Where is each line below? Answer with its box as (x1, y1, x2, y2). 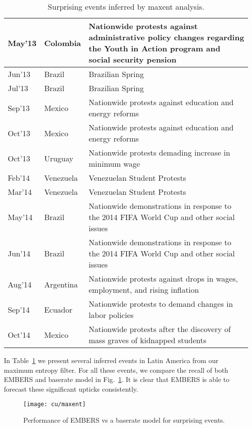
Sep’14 (8, 303, 30, 315)
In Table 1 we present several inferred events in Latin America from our (4, 355, 219, 365)
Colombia (44, 37, 81, 48)
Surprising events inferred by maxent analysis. (47, 1, 205, 12)
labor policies (89, 309, 134, 320)
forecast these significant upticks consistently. (4, 383, 138, 394)
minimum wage (89, 158, 140, 169)
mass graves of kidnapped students (89, 334, 206, 346)
